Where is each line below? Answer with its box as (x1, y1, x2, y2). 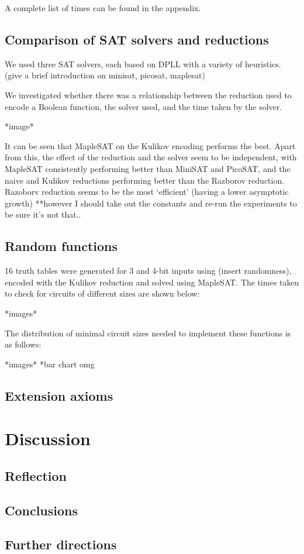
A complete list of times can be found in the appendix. (5, 2, 201, 13)
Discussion (5, 426, 91, 450)
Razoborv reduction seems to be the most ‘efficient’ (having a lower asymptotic (5, 185, 289, 198)
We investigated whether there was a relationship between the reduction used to (5, 88, 292, 101)
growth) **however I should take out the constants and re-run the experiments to (5, 197, 297, 209)
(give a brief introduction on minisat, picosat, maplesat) (5, 69, 205, 81)
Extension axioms (5, 386, 113, 404)
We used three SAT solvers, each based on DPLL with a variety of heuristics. (5, 57, 281, 70)
